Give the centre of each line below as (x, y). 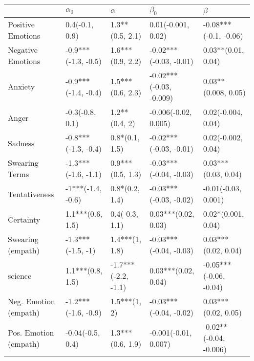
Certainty (24, 219)
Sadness (21, 143)
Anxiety (21, 87)
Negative (23, 50)
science (20, 276)
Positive (21, 24)
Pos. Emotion (31, 332)
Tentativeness (31, 194)
